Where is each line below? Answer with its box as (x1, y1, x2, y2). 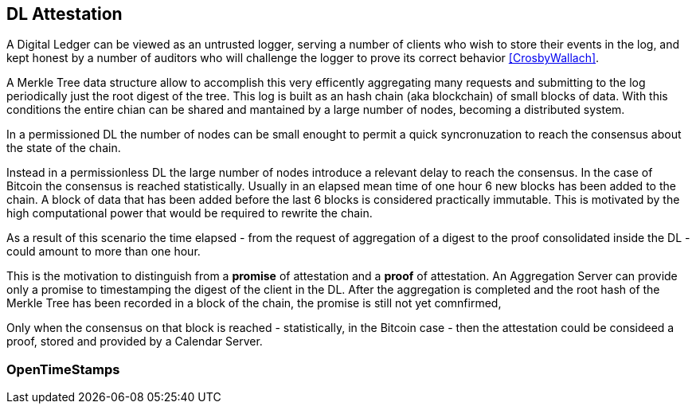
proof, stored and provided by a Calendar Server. (6, 334, 263, 349)
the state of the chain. (6, 141, 121, 155)
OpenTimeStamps (6, 361, 120, 377)
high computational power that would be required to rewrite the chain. (6, 206, 373, 221)
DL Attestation (6, 4, 123, 24)
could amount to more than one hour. (6, 244, 201, 259)
